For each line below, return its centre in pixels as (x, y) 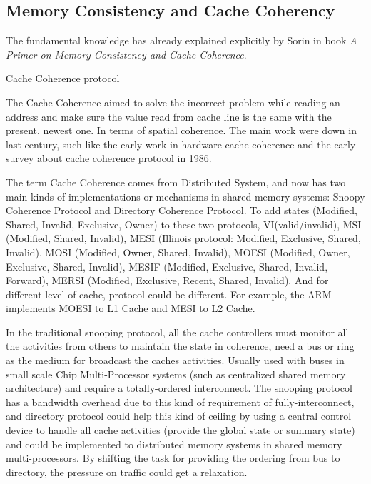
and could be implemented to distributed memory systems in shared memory (174, 444)
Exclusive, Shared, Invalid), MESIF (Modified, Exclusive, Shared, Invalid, (167, 266)
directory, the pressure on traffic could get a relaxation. (127, 472)
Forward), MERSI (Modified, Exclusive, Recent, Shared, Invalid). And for (167, 280)
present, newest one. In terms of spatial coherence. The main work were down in (181, 130)
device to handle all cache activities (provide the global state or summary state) (181, 430)
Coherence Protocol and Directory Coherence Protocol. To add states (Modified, (182, 210)
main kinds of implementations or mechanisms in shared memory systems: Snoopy (185, 196)
